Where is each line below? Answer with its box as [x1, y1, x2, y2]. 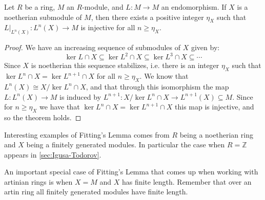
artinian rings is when [4, 176, 73, 187]
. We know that [139, 71, 189, 81]
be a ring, [25, 2, 55, 12]
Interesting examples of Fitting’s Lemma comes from [4, 129, 170, 140]
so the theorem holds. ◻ [4, 112, 81, 122]
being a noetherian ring [179, 129, 253, 140]
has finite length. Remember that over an [121, 176, 252, 187]
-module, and [82, 2, 124, 12]
